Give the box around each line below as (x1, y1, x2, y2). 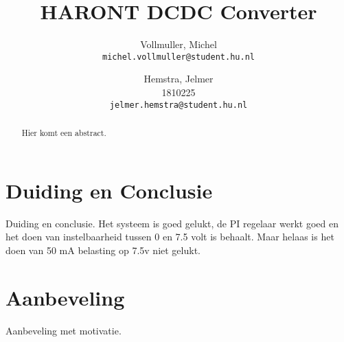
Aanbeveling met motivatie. (5, 323, 122, 337)
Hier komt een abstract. (21, 127, 106, 139)
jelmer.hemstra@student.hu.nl (109, 100, 248, 110)
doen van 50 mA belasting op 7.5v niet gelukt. (5, 242, 200, 257)
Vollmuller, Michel (140, 37, 217, 52)
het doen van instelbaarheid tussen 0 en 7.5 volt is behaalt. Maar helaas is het (5, 229, 334, 244)
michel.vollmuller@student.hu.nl (102, 52, 255, 62)
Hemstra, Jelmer (144, 71, 214, 86)
